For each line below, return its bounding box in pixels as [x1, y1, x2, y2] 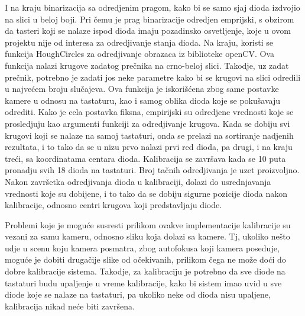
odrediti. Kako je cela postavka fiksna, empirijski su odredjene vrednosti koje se [5, 106, 294, 118]
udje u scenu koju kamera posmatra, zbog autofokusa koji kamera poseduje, [5, 241, 280, 254]
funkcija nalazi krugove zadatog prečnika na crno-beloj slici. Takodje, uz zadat [5, 59, 289, 71]
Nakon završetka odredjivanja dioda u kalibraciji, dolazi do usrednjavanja [5, 175, 271, 187]
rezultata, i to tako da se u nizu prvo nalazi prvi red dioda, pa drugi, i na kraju [5, 141, 293, 153]
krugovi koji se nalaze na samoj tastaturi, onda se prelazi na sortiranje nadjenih [5, 129, 294, 141]
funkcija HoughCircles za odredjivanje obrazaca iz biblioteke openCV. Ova [5, 47, 274, 60]
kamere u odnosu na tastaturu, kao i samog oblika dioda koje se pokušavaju [5, 94, 280, 106]
